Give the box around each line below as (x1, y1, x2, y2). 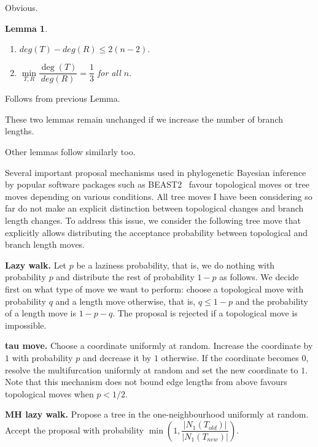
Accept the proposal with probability (5, 423, 144, 436)
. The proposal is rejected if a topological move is (112, 307, 298, 319)
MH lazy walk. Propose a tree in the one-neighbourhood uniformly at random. (5, 408, 309, 421)
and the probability (235, 294, 308, 307)
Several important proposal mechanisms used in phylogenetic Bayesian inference (5, 166, 306, 178)
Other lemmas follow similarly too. (5, 145, 136, 158)
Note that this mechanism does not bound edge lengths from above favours (5, 375, 287, 388)
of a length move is (5, 307, 76, 319)
